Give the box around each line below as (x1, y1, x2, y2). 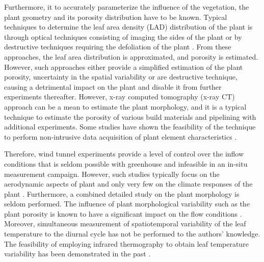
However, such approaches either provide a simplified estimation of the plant (4, 61, 243, 72)
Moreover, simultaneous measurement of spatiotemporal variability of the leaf (4, 218, 246, 229)
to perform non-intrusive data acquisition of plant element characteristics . (4, 131, 237, 142)
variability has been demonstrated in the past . (4, 248, 151, 259)
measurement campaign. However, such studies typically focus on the (4, 168, 220, 179)
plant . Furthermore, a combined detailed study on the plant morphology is (4, 188, 240, 199)
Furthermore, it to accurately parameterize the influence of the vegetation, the (4, 2, 249, 12)
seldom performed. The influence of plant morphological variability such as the (4, 198, 250, 209)
